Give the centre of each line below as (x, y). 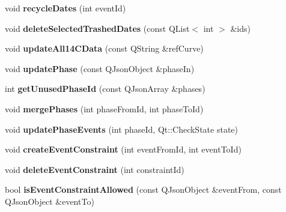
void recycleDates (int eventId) (65, 8)
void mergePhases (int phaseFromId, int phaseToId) (104, 108)
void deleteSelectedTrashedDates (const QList (97, 28)
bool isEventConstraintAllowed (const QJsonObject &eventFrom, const (143, 189)
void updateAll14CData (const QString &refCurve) (104, 48)
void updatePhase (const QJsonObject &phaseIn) (100, 68)
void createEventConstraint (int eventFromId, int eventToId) (123, 149)
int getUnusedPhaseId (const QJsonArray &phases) (105, 89)
